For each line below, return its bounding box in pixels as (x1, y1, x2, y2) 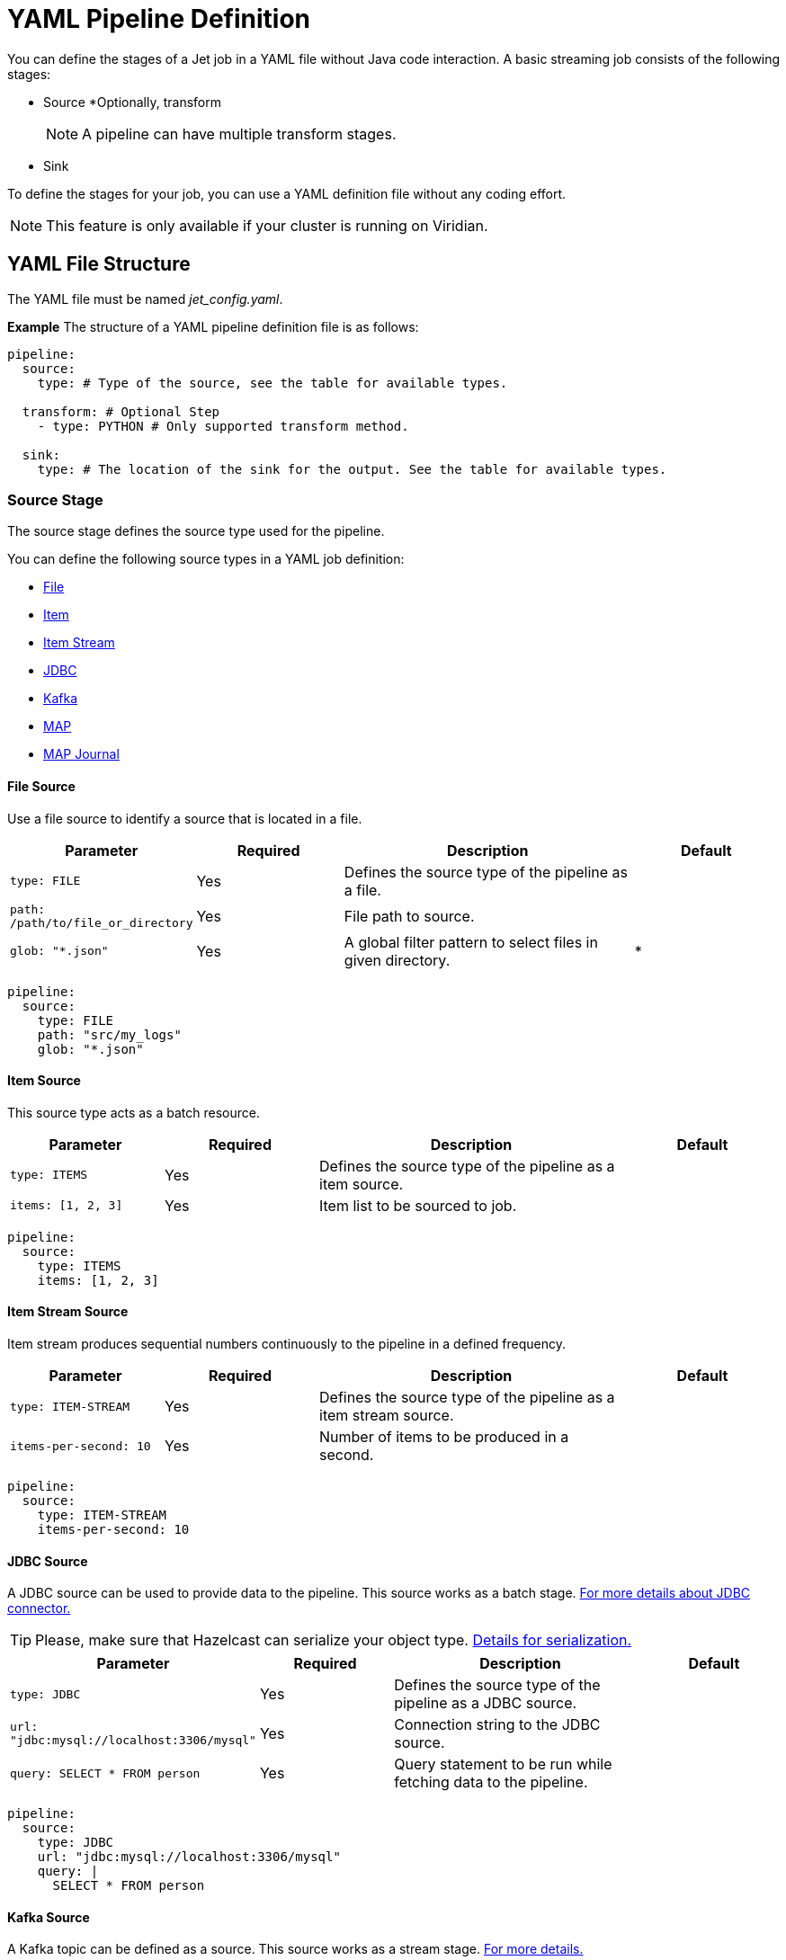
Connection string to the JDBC (394, 1715, 601, 1734)
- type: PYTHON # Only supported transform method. (37, 418, 409, 433)
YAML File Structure (7, 253, 191, 276)
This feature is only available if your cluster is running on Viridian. (46, 216, 488, 235)
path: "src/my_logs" (37, 1027, 182, 1042)
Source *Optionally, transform (43, 94, 221, 110)
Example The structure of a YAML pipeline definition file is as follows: (7, 318, 419, 334)
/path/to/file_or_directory (10, 915, 193, 930)
